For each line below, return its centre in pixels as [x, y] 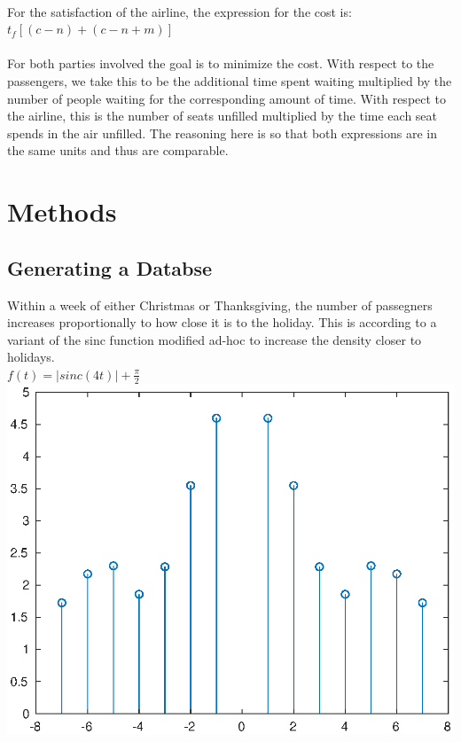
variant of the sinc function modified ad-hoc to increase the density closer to [215, 339]
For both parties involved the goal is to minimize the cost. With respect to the [221, 63]
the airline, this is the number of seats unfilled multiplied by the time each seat [223, 116]
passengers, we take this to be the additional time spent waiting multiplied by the [230, 80]
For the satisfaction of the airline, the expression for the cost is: [180, 11]
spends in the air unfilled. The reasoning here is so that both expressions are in [222, 133]
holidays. [31, 357]
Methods [62, 211]
